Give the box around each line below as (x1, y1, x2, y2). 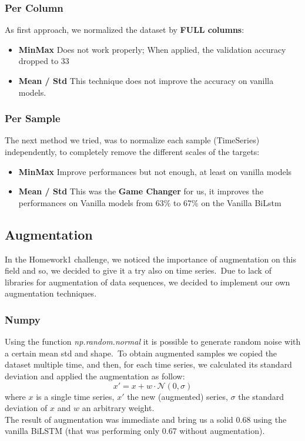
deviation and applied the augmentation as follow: (5, 369, 185, 382)
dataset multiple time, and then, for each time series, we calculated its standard (5, 358, 292, 371)
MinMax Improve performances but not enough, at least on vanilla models (18, 165, 292, 177)
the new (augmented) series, (127, 390, 228, 402)
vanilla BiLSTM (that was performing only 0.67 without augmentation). (5, 425, 265, 437)
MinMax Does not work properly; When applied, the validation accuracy (18, 43, 286, 55)
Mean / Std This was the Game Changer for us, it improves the (18, 185, 264, 197)
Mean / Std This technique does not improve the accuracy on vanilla (18, 75, 274, 86)
